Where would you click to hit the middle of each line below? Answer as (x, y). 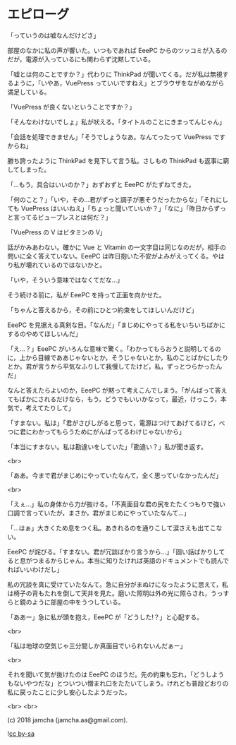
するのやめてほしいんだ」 (44, 333)
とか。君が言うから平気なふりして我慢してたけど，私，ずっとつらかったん (115, 366)
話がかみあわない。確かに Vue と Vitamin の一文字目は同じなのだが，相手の (117, 247)
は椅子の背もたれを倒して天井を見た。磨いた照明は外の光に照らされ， (109, 593)
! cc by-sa (21, 733)
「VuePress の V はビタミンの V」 (57, 232)
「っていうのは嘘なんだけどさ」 (54, 35)
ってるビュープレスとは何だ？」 (66, 217)
